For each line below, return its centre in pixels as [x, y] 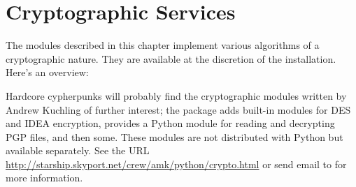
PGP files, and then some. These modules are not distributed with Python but [175, 136]
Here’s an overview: [47, 72]
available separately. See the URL [78, 150]
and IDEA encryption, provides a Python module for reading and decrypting [170, 123]
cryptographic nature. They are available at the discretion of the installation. [171, 58]
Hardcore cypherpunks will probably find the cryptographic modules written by [176, 95]
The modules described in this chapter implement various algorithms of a [163, 45]
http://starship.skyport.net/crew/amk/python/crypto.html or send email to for [176, 164]
